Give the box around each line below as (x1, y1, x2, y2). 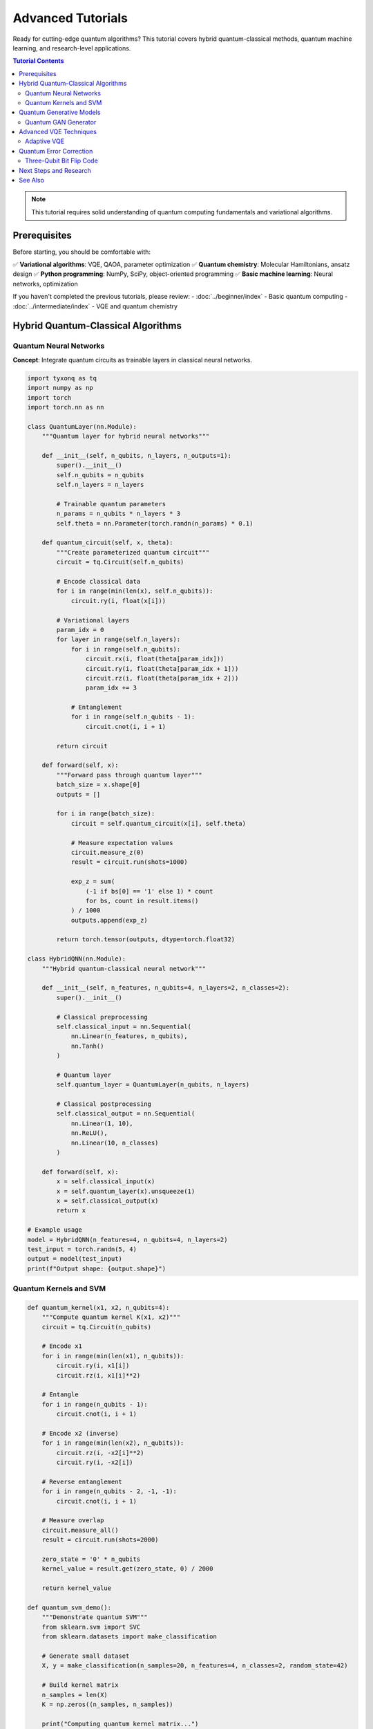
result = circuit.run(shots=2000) (41, 1536, 159, 1544)
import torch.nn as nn (27, 403, 104, 411)
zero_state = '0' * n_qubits (41, 1555, 141, 1563)
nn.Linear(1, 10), (70, 1119, 134, 1127)
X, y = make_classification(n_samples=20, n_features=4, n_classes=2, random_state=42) (41, 1662, 348, 1670)
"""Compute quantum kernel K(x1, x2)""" (41, 1313, 181, 1321)
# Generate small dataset (41, 1652, 130, 1660)
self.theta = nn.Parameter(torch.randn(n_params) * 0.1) (56, 519, 254, 527)
